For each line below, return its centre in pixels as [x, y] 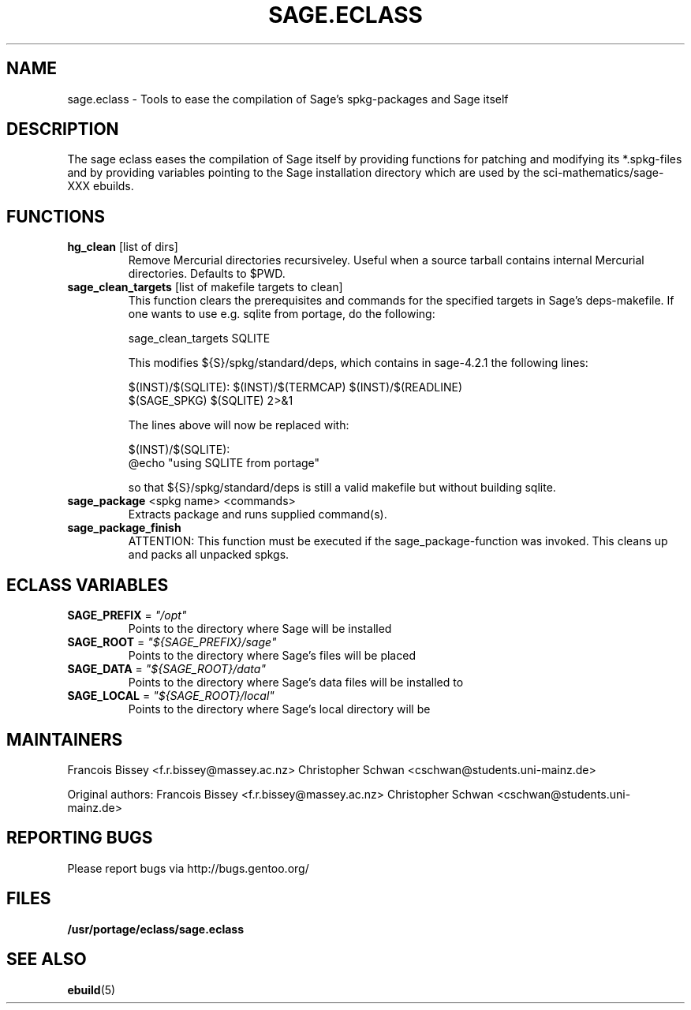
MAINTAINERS [65, 739]
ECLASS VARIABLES [88, 585]
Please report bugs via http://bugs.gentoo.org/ [188, 868]
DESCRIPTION [63, 129]
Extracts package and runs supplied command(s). [258, 514]
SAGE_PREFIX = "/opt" [127, 615]
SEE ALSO [47, 959]
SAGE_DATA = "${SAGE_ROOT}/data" [166, 669]
